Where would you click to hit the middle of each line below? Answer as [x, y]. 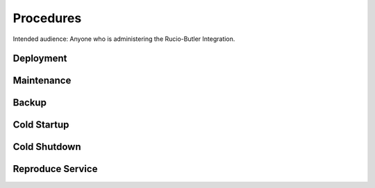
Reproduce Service [55, 169]
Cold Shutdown [47, 147]
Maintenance [42, 81]
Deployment [40, 59]
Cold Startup [41, 125]
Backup [30, 103]
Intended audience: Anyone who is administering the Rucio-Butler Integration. [124, 39]
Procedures [47, 18]
